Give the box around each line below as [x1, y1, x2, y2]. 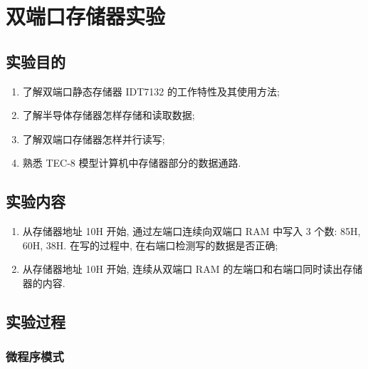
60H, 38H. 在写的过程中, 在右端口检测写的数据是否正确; [22, 237, 278, 252]
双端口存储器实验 [6, 1, 166, 31]
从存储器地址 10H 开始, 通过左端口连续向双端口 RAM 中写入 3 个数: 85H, [22, 224, 361, 239]
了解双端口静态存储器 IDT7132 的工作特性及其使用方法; [22, 83, 280, 98]
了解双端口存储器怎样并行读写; [22, 131, 165, 146]
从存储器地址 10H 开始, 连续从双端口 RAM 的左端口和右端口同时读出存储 [22, 261, 363, 276]
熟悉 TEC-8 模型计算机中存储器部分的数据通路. [22, 155, 241, 170]
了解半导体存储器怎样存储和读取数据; [22, 108, 195, 123]
